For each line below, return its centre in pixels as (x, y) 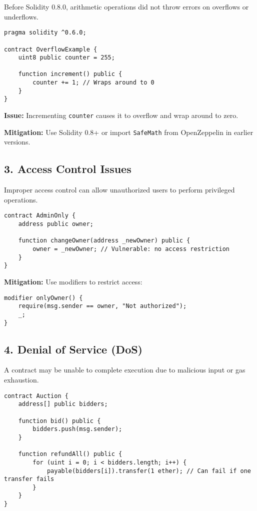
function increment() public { (70, 74)
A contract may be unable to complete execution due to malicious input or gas (125, 370)
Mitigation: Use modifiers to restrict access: (73, 281)
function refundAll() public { (70, 454)
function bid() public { (59, 421)
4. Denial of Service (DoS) (73, 349)
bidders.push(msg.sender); (77, 429)
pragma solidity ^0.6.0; (45, 33)
